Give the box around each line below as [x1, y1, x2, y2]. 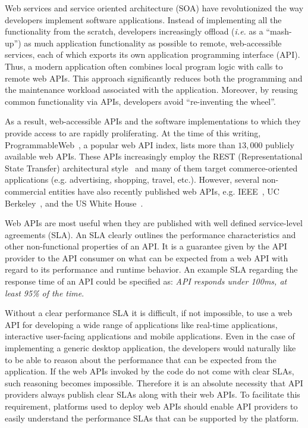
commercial [5, 185, 46, 197]
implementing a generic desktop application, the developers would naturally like [5, 342, 296, 354]
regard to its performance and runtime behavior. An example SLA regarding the [5, 263, 298, 276]
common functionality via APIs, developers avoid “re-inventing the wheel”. [5, 95, 276, 107]
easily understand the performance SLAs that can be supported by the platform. [5, 411, 299, 424]
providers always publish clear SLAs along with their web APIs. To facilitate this [5, 388, 300, 401]
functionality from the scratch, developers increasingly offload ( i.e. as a [5, 25, 263, 38]
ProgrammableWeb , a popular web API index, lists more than [5, 138, 235, 151]
